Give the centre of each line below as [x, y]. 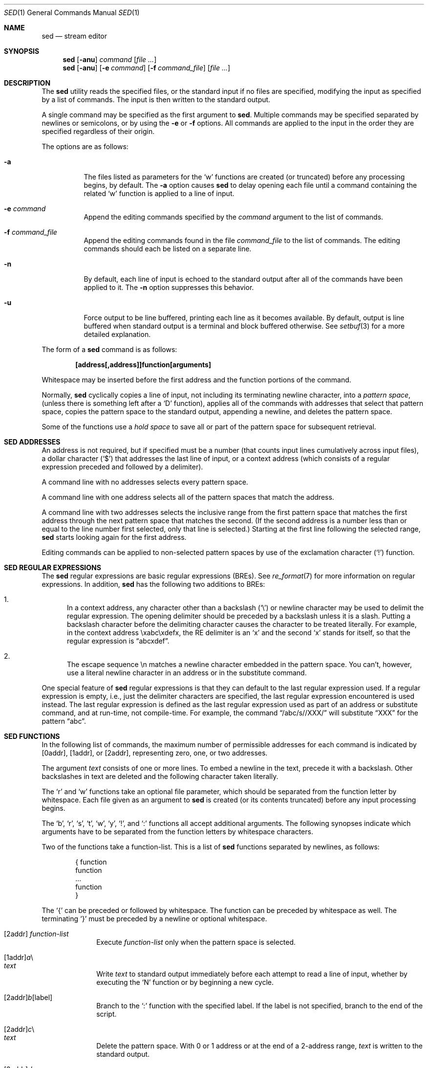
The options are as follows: [85, 146]
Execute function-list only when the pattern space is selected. [196, 942]
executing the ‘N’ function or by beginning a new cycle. [185, 982]
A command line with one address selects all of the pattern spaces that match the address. [188, 497]
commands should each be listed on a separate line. [168, 249]
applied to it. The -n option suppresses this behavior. [169, 287]
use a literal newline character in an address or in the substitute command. [187, 673]
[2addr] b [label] [28, 997]
